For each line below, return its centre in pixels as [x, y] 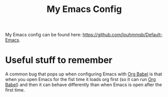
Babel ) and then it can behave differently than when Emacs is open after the [83, 85]
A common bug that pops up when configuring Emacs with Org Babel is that [84, 74]
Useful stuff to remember [59, 60]
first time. [15, 90]
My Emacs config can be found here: [43, 35]
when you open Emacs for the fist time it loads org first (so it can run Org [80, 79]
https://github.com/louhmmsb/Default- [123, 35]
